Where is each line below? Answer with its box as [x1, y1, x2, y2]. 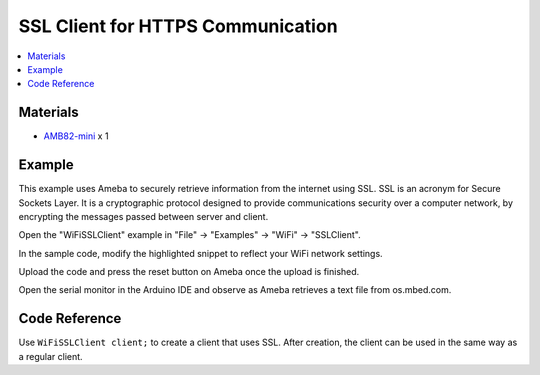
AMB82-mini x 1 [43, 130, 109, 142]
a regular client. [18, 350, 84, 362]
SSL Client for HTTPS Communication [18, 15, 339, 37]
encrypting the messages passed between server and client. [18, 210, 269, 222]
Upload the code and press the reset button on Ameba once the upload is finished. [18, 266, 360, 278]
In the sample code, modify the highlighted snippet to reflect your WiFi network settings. [18, 247, 384, 259]
